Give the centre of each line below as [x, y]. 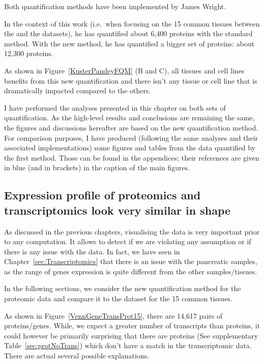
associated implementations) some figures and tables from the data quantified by [130, 148]
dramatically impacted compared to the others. [78, 90]
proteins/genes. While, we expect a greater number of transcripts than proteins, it [132, 326]
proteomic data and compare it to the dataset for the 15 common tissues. [118, 298]
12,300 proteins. [29, 53]
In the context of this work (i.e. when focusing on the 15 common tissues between [132, 23]
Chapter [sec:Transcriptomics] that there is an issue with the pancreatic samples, [131, 261]
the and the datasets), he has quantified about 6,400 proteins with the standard [128, 33]
